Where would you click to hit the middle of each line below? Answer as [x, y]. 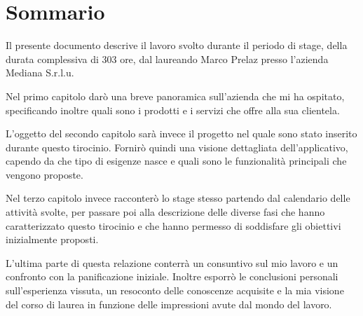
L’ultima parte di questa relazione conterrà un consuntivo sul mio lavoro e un [172, 262]
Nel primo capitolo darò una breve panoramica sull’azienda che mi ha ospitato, [175, 96]
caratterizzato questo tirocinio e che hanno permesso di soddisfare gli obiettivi [173, 225]
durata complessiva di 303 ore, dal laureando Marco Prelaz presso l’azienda [167, 59]
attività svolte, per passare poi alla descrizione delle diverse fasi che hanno [165, 212]
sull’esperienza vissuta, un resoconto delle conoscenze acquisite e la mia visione [175, 290]
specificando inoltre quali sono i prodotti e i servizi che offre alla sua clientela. [173, 110]
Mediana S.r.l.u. [40, 73]
